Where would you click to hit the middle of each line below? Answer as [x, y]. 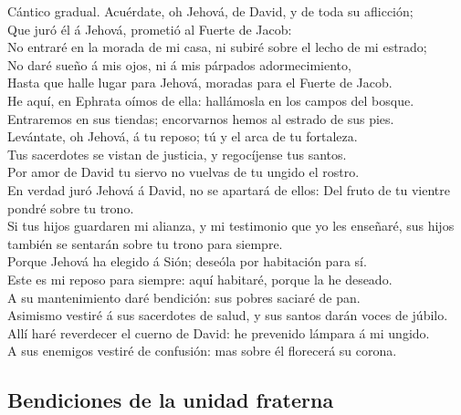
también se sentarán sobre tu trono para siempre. [145, 243]
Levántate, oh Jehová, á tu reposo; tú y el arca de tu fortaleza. [183, 136]
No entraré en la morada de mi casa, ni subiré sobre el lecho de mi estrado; [217, 47]
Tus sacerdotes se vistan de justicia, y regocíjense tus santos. [177, 154]
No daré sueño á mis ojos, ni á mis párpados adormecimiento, [179, 64]
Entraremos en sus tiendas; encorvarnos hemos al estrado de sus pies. [201, 118]
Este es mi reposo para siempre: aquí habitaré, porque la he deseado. [200, 279]
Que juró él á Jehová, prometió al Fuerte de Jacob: [150, 29]
